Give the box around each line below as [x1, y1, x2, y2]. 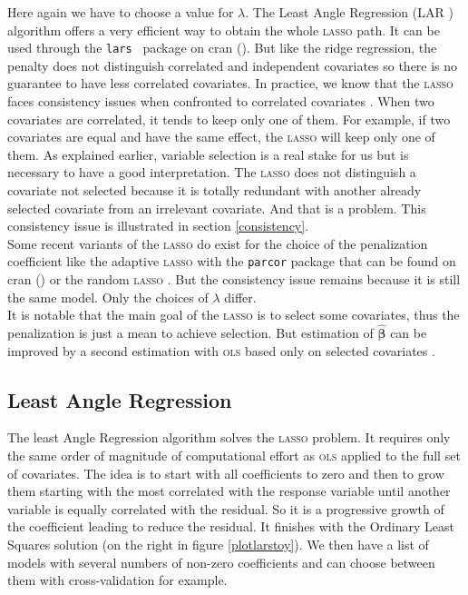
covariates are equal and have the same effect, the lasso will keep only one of [7, 127, 435, 146]
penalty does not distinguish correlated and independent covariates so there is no [7, 55, 458, 74]
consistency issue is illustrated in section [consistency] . [7, 216, 309, 235]
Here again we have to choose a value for [7, 3, 234, 21]
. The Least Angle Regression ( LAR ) [245, 3, 453, 21]
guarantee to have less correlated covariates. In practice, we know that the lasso [7, 74, 453, 93]
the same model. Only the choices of [7, 287, 209, 306]
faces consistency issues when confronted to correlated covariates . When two [7, 92, 434, 111]
